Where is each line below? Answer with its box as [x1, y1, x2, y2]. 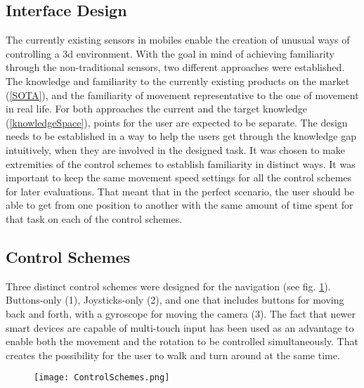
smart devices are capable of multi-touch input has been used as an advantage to [6, 320, 354, 335]
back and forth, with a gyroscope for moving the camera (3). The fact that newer [6, 306, 356, 321]
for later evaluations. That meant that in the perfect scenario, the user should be [6, 183, 354, 198]
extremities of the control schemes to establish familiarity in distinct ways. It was [6, 156, 356, 171]
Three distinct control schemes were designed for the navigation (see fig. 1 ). [6, 278, 331, 293]
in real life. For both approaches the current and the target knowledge [6, 101, 308, 116]
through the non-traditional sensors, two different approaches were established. [6, 60, 345, 75]
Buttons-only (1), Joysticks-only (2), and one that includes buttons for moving [6, 292, 344, 307]
